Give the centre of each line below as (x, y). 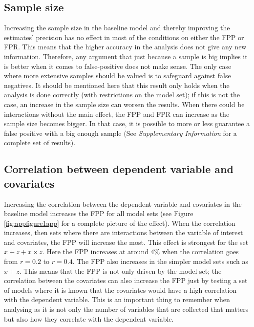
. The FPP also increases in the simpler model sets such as (160, 261)
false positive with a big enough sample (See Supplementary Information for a (120, 133)
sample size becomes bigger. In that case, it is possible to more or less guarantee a (127, 123)
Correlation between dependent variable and (119, 169)
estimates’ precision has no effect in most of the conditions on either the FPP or (124, 37)
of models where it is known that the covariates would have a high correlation (120, 290)
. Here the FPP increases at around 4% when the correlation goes (140, 251)
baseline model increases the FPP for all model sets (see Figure (99, 213)
